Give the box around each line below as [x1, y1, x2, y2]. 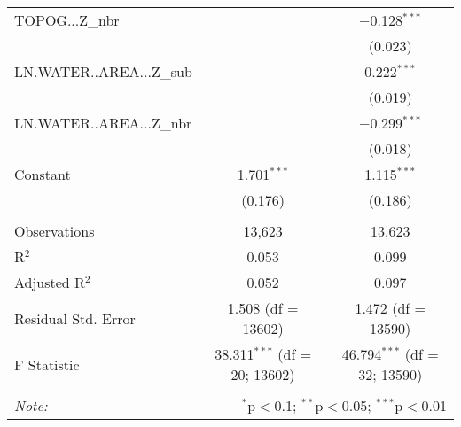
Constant [14, 164, 71, 184]
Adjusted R [14, 272, 85, 292]
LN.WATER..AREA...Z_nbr [14, 113, 192, 133]
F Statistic [14, 353, 80, 375]
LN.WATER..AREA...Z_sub [14, 61, 192, 82]
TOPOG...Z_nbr [14, 10, 120, 30]
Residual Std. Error [14, 307, 136, 329]
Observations [14, 221, 95, 241]
